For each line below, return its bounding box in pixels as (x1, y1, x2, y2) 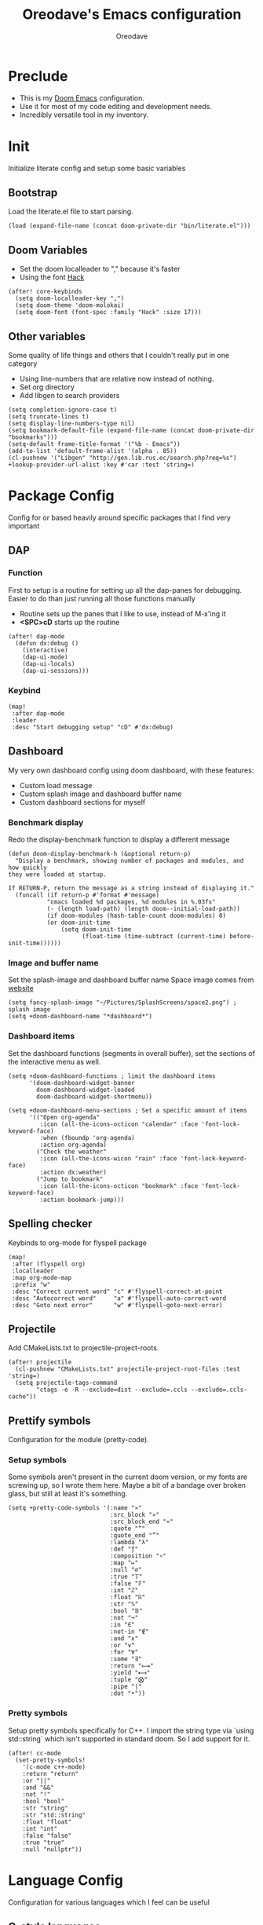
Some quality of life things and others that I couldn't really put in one (8, 351, 230, 360)
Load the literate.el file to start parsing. (8, 206, 133, 217)
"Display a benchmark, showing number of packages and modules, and (15, 857, 244, 865)
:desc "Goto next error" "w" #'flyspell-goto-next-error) (11, 1301, 223, 1309)
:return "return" (22, 1770, 79, 1777)
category (8, 359, 38, 368)
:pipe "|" (109, 1682, 143, 1691)
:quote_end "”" (109, 1532, 159, 1540)
